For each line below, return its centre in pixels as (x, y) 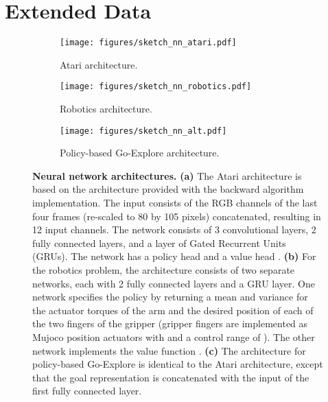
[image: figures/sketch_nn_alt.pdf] (143, 131)
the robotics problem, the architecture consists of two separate (164, 270)
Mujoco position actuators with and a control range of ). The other (174, 337)
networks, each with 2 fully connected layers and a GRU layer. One (174, 283)
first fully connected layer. (87, 391)
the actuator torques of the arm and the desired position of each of (173, 310)
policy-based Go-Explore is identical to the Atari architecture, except (178, 364)
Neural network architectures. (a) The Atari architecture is (167, 175)
